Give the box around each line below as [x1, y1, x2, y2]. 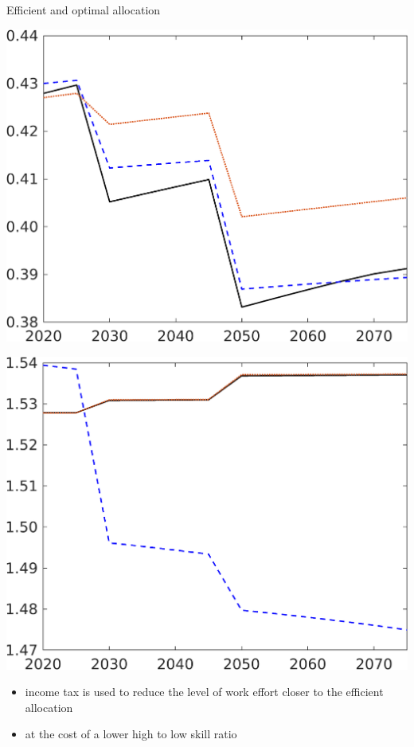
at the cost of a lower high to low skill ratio [25, 725, 237, 742]
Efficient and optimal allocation [6, 2, 161, 18]
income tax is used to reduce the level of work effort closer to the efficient [25, 683, 384, 700]
